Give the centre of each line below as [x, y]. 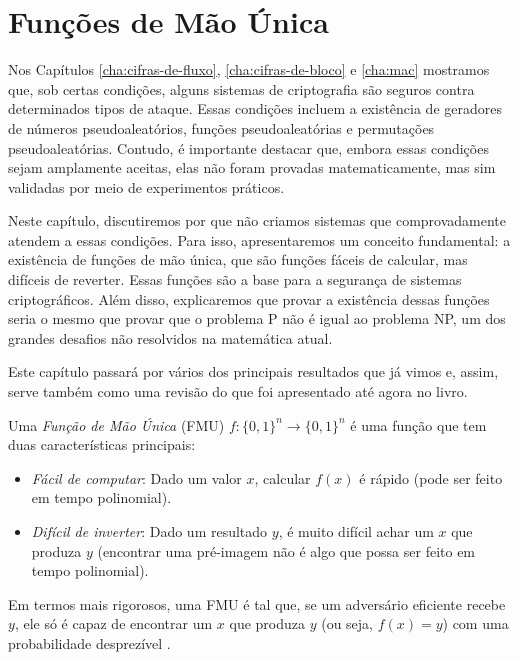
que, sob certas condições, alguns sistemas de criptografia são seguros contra [241, 88]
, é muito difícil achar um [356, 531]
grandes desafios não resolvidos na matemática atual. [170, 337]
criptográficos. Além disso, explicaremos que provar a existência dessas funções [249, 298]
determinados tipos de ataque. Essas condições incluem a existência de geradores [255, 108]
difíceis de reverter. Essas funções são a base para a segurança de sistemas [235, 279]
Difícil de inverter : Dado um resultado [149, 531]
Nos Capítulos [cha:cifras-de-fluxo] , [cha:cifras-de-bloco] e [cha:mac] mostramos [249, 69]
